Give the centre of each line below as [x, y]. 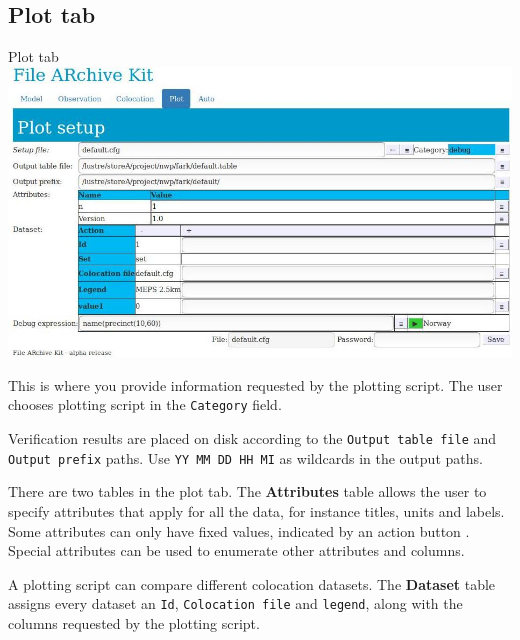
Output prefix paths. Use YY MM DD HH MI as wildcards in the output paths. [245, 457]
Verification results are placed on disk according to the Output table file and [252, 438]
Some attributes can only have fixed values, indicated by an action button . [239, 530]
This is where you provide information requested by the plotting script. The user [255, 384]
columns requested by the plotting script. [134, 623]
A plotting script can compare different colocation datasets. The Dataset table [252, 583]
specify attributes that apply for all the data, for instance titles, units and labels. [256, 511]
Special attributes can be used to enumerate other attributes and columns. [236, 550]
